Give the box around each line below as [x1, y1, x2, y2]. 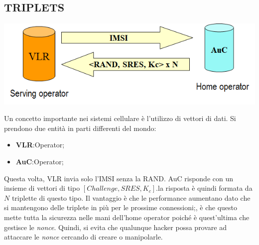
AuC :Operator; [15, 156, 64, 166]
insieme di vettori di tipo [4, 183, 80, 193]
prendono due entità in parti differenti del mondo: [4, 122, 156, 133]
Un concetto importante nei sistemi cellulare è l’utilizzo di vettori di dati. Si [4, 113, 236, 123]
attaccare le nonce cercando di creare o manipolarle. [4, 232, 163, 242]
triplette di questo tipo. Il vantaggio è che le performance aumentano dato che [11, 192, 251, 203]
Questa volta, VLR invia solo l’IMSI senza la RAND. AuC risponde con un [4, 173, 234, 183]
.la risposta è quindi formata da [156, 183, 253, 193]
